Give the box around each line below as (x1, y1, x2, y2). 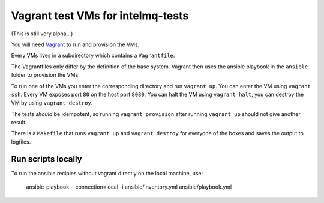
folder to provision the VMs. (11, 71, 80, 79)
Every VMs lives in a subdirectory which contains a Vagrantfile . (11, 52, 175, 59)
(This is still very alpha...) (11, 30, 73, 37)
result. (11, 119, 27, 126)
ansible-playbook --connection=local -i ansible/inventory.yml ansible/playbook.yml (26, 183, 232, 190)
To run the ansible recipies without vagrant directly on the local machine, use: (11, 169, 203, 177)
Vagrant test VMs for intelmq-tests (11, 9, 189, 22)
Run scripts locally (11, 154, 82, 164)
